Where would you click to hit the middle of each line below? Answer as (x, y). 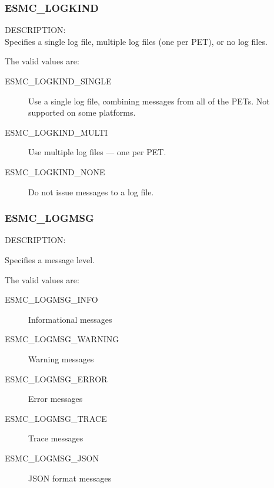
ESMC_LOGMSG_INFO (51, 299)
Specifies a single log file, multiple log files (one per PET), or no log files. (136, 41)
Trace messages (56, 438)
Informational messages (70, 319)
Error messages (56, 399)
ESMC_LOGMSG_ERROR (56, 379)
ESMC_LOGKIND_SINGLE (58, 81)
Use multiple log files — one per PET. (97, 152)
